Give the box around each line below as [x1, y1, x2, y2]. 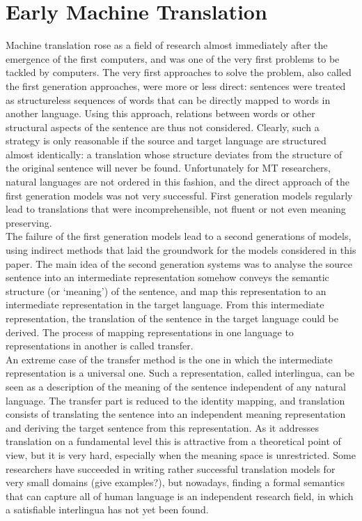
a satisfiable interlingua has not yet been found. [6, 502, 209, 517]
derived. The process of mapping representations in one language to [6, 324, 294, 339]
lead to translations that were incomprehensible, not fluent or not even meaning [6, 202, 346, 216]
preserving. [6, 215, 52, 229]
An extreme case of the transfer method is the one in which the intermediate [6, 352, 333, 366]
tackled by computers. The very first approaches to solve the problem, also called [6, 65, 352, 80]
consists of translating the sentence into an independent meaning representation [6, 407, 346, 421]
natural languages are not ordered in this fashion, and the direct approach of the [6, 174, 350, 189]
